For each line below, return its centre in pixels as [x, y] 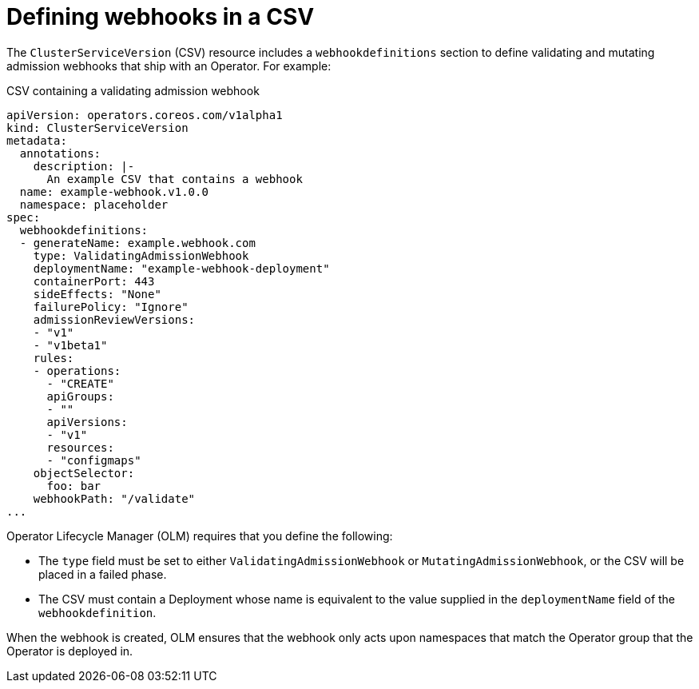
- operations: [77, 370]
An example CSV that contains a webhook [175, 179]
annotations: [60, 153]
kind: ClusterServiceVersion [97, 127]
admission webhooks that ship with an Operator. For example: [169, 66]
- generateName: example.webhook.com [137, 243]
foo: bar [74, 486]
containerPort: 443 [94, 281]
